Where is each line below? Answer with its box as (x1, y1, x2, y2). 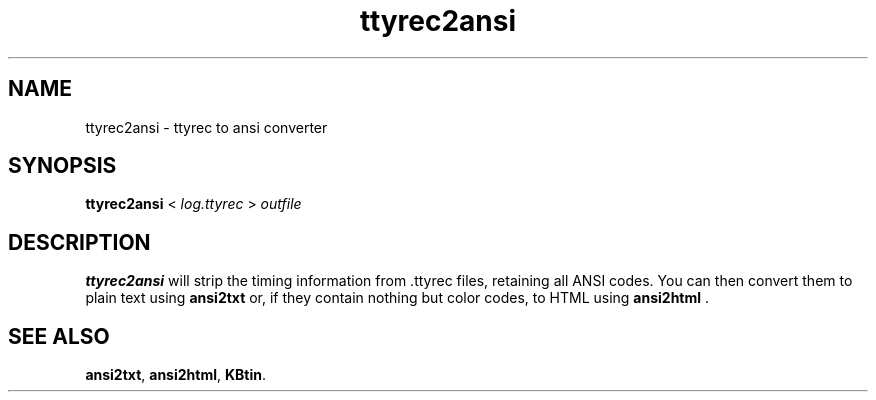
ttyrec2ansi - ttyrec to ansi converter (85, 118, 328, 136)
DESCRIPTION (8, 229, 151, 255)
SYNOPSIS (8, 153, 117, 179)
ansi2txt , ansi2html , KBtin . (85, 366, 266, 384)
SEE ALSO (8, 323, 110, 349)
